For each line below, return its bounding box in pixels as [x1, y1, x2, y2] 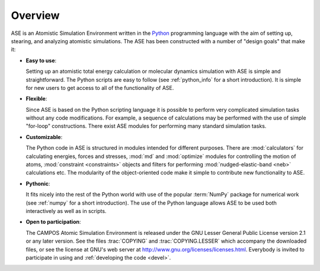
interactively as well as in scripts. [25, 207, 107, 214]
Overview [11, 9, 60, 22]
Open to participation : [25, 218, 81, 225]
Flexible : [25, 95, 47, 102]
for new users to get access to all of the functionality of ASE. [25, 84, 174, 91]
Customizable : [25, 133, 63, 140]
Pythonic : [25, 180, 50, 187]
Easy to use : [25, 57, 57, 64]
